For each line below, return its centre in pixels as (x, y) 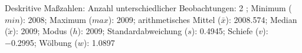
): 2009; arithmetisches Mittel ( (165, 19)
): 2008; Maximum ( (56, 19)
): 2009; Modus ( (43, 31)
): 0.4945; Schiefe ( (225, 31)
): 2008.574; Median (261, 19)
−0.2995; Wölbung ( (41, 42)
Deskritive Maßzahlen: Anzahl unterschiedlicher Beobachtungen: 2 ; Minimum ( (148, 8)
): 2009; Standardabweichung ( (133, 31)
